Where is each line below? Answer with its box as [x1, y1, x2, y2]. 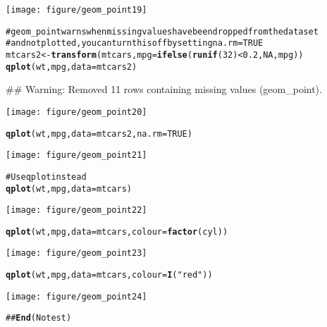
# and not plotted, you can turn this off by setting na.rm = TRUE [6, 38, 264, 49]
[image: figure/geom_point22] [6, 205, 147, 216]
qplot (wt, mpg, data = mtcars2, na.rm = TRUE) [6, 128, 192, 139]
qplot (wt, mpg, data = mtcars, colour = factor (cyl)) [6, 226, 228, 237]
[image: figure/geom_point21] [6, 150, 147, 161]
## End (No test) [6, 313, 72, 323]
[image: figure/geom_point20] [6, 106, 147, 117]
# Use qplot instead [6, 171, 87, 182]
